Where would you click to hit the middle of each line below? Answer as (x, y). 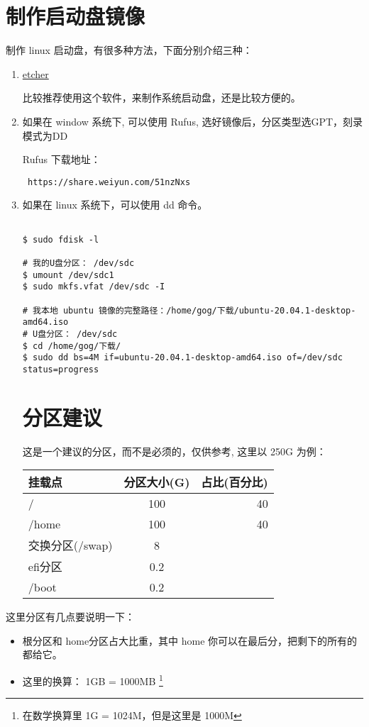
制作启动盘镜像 (76, 16)
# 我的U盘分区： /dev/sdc (78, 263)
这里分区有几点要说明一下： (70, 617)
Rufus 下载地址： (61, 159)
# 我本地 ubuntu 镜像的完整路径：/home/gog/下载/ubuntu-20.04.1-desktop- (189, 310)
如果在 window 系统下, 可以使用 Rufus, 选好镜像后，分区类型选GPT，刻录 (193, 121)
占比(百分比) (235, 482)
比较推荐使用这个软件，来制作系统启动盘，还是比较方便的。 (161, 98)
